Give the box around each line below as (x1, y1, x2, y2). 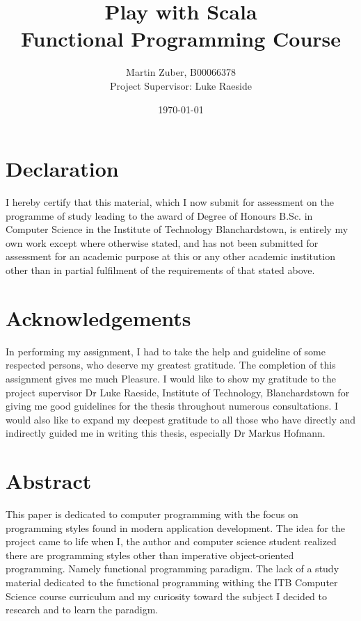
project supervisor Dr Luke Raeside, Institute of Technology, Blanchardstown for (6, 385, 350, 399)
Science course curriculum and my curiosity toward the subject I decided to (6, 588, 328, 603)
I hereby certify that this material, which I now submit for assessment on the (6, 195, 334, 209)
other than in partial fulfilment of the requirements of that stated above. (6, 263, 315, 277)
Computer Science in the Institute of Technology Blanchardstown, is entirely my (6, 222, 348, 236)
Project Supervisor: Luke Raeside (110, 78, 252, 92)
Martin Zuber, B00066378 (126, 65, 236, 79)
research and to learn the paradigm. (6, 602, 159, 617)
